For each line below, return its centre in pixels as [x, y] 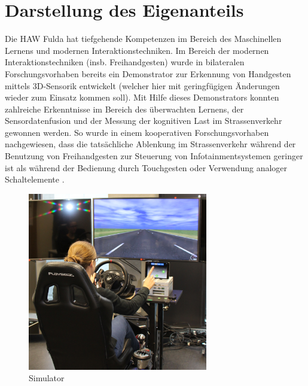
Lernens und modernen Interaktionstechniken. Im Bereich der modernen [137, 50]
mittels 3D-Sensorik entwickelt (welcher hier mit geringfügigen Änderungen [142, 85]
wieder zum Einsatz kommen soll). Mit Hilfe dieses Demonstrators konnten [142, 97]
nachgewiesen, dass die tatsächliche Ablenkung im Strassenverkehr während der [150, 144]
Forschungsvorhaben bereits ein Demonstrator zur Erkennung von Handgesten [148, 73]
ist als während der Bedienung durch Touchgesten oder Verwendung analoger [146, 167]
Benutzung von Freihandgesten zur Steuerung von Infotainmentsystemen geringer [154, 156]
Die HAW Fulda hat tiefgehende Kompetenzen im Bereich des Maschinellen [143, 39]
